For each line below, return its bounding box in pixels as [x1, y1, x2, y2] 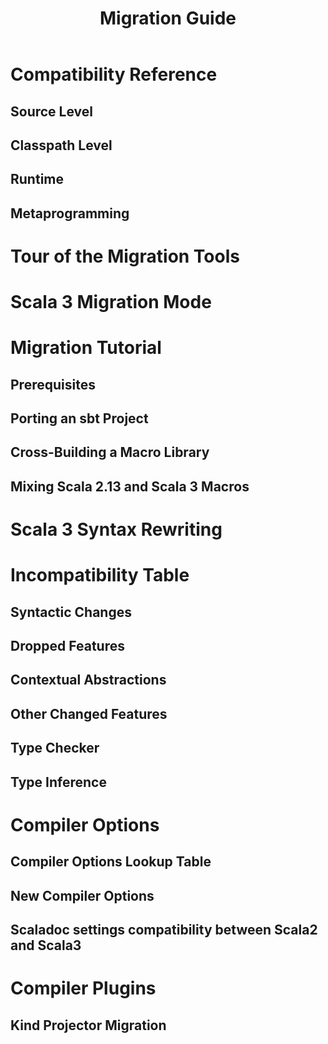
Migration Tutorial [10, 337, 162, 359]
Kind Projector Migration [10, 1017, 167, 1034]
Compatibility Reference [10, 63, 218, 86]
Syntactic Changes [10, 603, 132, 621]
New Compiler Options [10, 887, 155, 904]
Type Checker [10, 740, 100, 757]
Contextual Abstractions [10, 672, 167, 689]
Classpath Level [10, 137, 113, 154]
